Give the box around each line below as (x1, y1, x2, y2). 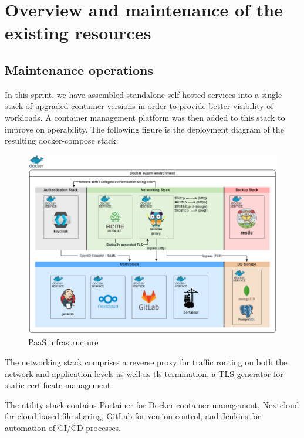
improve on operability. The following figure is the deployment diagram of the (5, 123, 284, 135)
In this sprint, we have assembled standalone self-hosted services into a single (5, 88, 282, 100)
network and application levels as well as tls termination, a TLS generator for (5, 367, 283, 379)
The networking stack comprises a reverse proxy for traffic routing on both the (5, 355, 288, 368)
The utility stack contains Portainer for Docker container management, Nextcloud (5, 398, 299, 410)
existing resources (5, 21, 151, 45)
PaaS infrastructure (28, 336, 99, 348)
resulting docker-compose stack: (5, 134, 119, 147)
